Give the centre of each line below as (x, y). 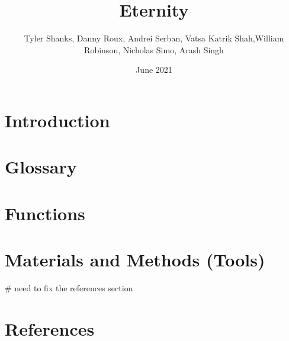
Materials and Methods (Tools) (135, 260)
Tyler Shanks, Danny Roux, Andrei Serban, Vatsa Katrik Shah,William (154, 38)
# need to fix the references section (69, 287)
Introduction (57, 120)
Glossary (41, 167)
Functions (45, 213)
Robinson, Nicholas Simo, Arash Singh (154, 49)
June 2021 (154, 70)
